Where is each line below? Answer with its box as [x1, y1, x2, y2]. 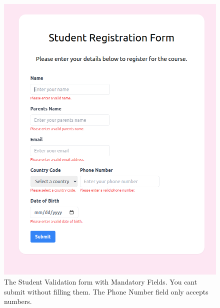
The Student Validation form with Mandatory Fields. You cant [4, 276, 197, 287]
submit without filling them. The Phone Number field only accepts [4, 286, 208, 297]
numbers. [4, 296, 32, 307]
